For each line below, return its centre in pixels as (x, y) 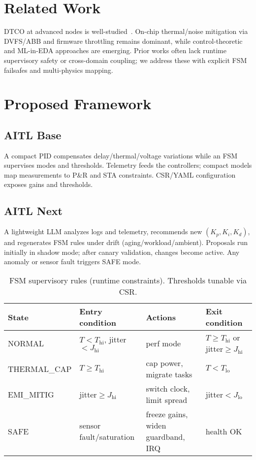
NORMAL (26, 343)
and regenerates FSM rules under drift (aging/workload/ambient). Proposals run (126, 242)
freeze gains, (167, 414)
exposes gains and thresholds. (48, 184)
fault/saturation (107, 437)
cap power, (164, 363)
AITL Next (33, 211)
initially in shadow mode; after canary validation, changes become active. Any (122, 252)
